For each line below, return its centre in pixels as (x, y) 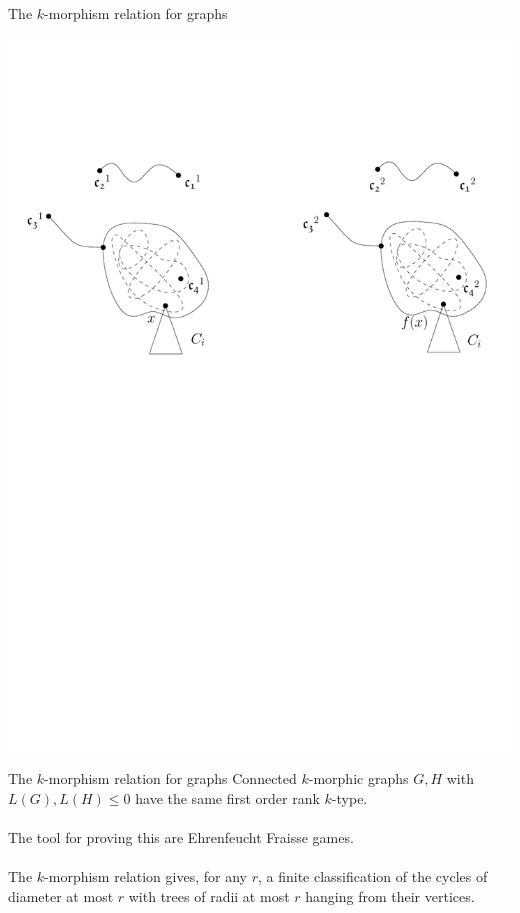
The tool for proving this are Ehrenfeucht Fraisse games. (181, 837)
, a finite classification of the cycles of (372, 876)
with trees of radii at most (209, 895)
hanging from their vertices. (390, 895)
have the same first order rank (227, 797)
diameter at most (61, 895)
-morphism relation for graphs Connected (170, 778)
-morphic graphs (358, 778)
